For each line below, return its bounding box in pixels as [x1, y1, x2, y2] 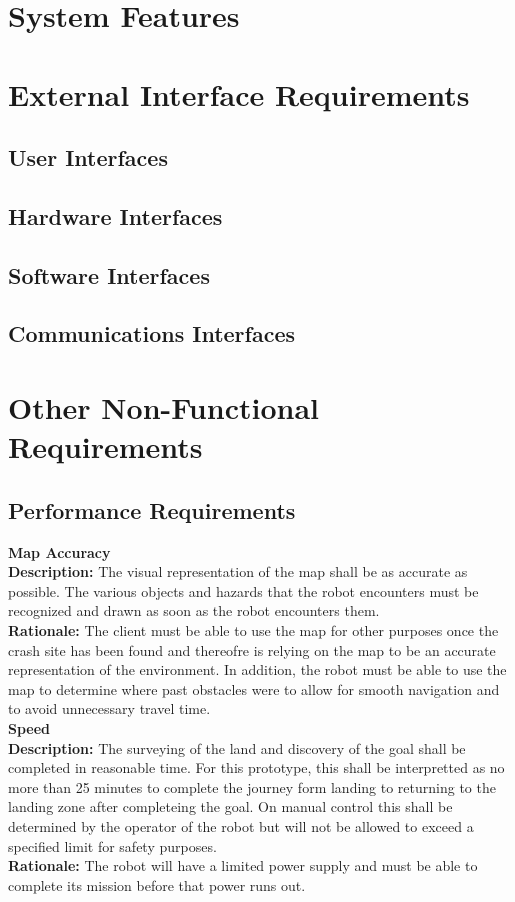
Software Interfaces [8, 259, 210, 290]
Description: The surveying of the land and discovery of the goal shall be [8, 737, 466, 758]
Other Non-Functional [8, 387, 319, 428]
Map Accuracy [8, 541, 111, 562]
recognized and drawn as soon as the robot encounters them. [8, 600, 380, 621]
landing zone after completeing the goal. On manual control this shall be [8, 796, 453, 817]
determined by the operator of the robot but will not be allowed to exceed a [8, 815, 474, 836]
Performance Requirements [8, 494, 296, 525]
